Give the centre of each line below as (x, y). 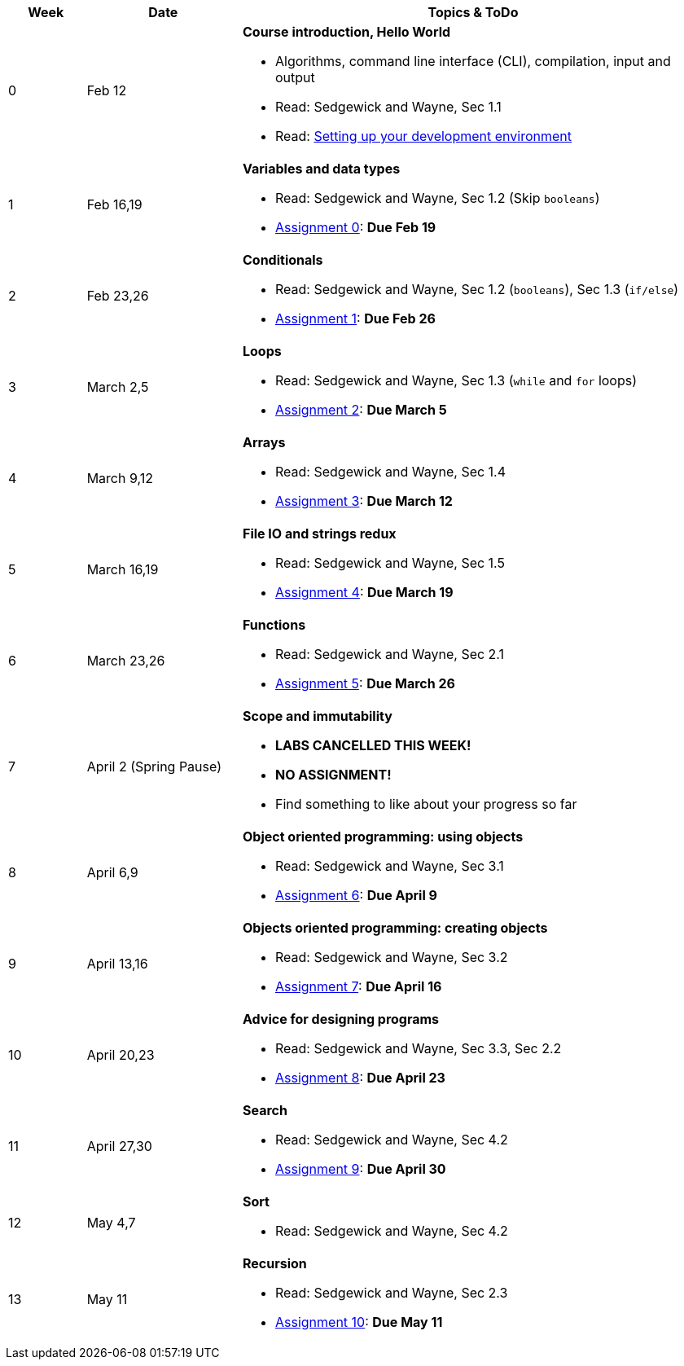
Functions (274, 625)
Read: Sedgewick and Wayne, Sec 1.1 (388, 107)
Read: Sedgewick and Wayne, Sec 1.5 (390, 563)
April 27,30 (119, 1146)
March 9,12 (120, 478)
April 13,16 (117, 964)
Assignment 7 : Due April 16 (358, 986)
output (295, 77)
